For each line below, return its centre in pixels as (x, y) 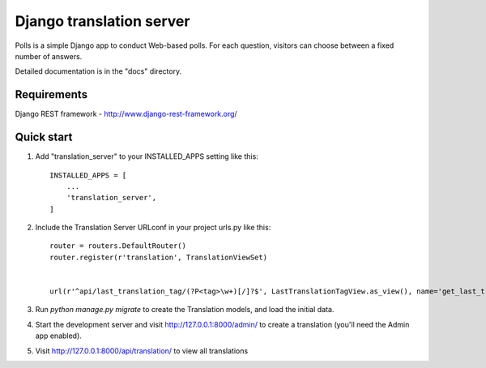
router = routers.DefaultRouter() (118, 246)
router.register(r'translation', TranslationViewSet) (158, 257)
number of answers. (49, 56)
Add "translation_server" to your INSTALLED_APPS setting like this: (147, 156)
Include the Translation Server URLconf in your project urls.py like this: (153, 228)
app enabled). (59, 336)
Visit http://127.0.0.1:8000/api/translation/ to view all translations (142, 351)
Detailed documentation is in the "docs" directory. (98, 71)
